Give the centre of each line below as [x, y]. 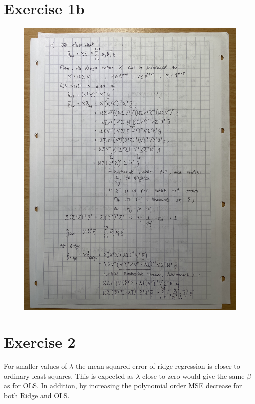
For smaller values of [36, 366]
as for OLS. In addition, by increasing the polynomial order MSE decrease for [123, 386]
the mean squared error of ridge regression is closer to [158, 366]
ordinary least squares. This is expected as [69, 376]
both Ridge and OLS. [37, 395]
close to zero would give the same [194, 376]
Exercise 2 [40, 342]
